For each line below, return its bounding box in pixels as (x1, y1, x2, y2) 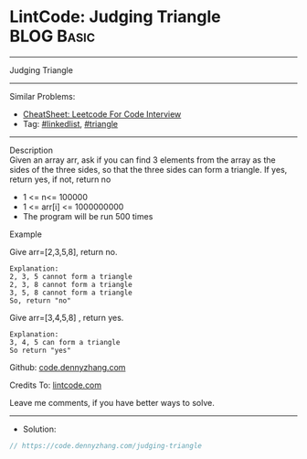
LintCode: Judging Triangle (9, 6, 221, 27)
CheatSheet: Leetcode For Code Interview (22, 108, 182, 120)
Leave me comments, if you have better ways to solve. (9, 397, 215, 408)
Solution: (22, 423, 57, 434)
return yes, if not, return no (9, 174, 111, 185)
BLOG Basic (9, 26, 96, 47)
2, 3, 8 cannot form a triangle (9, 280, 132, 289)
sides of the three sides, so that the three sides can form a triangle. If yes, (9, 164, 288, 175)
